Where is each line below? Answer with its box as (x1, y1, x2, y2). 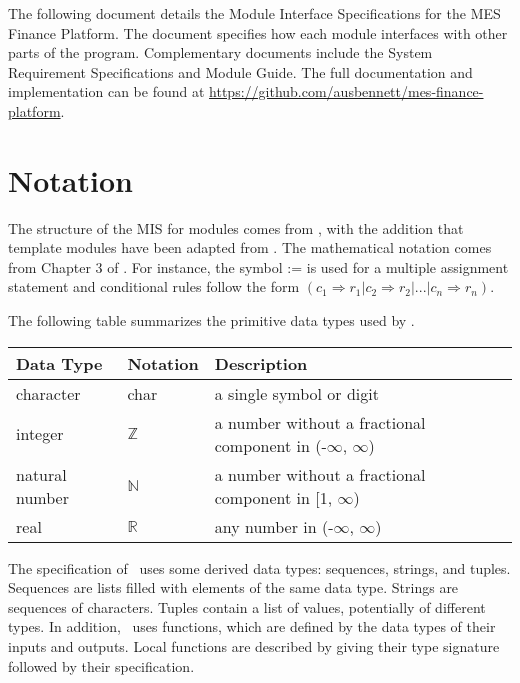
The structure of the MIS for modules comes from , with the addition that (8, 217, 464, 238)
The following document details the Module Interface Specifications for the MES (8, 3, 501, 23)
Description (214, 351, 308, 375)
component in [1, (214, 485, 333, 509)
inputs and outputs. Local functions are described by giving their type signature (8, 636, 500, 657)
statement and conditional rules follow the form (8, 276, 300, 297)
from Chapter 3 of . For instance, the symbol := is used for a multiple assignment (8, 256, 509, 277)
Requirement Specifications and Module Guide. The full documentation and (8, 61, 473, 82)
